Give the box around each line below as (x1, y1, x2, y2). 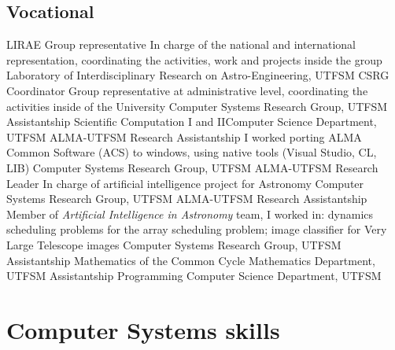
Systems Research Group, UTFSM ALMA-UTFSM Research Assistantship (6, 190, 367, 207)
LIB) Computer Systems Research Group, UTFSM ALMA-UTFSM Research (6, 159, 378, 175)
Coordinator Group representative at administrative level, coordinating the (6, 82, 368, 98)
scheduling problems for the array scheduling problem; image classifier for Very (6, 221, 387, 238)
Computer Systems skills (6, 313, 280, 345)
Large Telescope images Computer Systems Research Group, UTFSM (6, 236, 341, 252)
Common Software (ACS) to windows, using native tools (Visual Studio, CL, (6, 144, 377, 160)
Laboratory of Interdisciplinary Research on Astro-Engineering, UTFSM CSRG (6, 67, 389, 83)
